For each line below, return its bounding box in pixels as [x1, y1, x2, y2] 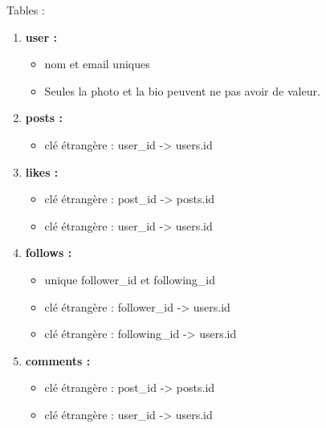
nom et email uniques [44, 55, 150, 72]
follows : [25, 244, 72, 261]
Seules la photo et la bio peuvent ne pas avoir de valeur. [44, 82, 320, 99]
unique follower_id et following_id [44, 271, 216, 287]
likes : [25, 163, 59, 180]
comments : [25, 352, 91, 369]
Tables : [6, 2, 45, 18]
